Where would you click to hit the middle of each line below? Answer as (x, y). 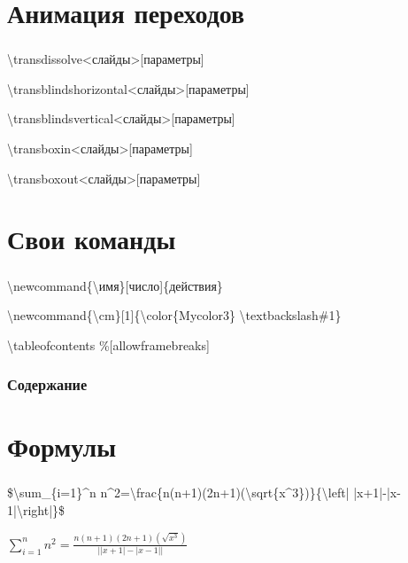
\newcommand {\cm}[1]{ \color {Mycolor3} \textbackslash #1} (174, 315)
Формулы (62, 446)
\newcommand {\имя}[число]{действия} (115, 285)
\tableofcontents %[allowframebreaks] (108, 344)
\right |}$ (41, 510)
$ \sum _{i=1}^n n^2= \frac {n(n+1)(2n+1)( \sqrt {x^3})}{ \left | (178, 493)
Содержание (47, 384)
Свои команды (92, 239)
